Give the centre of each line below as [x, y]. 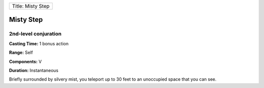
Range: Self [21, 53]
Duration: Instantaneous [34, 70]
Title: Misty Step [31, 6]
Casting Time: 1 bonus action [39, 43]
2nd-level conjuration [35, 34]
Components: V [25, 61]
